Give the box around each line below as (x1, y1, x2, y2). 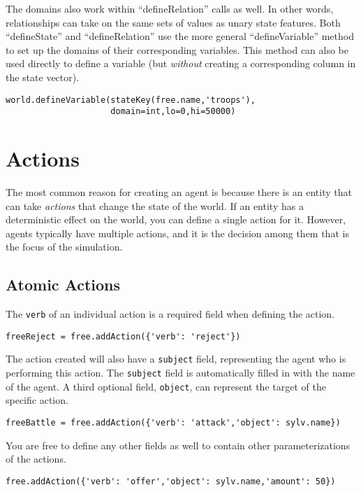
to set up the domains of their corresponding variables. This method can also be (6, 42, 349, 57)
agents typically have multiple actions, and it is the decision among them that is (6, 225, 349, 240)
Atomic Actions (6, 274, 121, 295)
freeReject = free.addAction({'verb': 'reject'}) (6, 331, 241, 342)
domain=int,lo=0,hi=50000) (110, 106, 236, 117)
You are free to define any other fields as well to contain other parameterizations (6, 437, 351, 452)
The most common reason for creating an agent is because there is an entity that (6, 185, 352, 199)
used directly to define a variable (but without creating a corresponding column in (6, 56, 356, 71)
